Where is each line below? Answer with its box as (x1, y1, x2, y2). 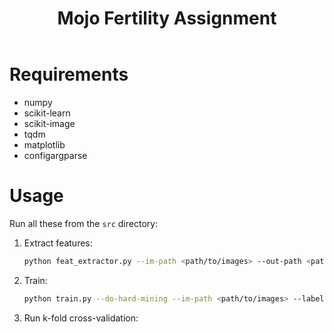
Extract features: (23, 237, 93, 249)
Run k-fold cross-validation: (23, 312, 139, 324)
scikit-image (23, 117, 76, 129)
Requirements (9, 63, 129, 86)
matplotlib (23, 138, 66, 151)
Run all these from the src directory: (9, 217, 159, 229)
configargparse (23, 149, 88, 161)
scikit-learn (23, 107, 71, 119)
